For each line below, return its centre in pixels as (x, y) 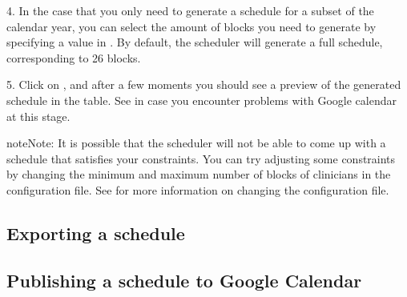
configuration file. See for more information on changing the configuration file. (198, 189)
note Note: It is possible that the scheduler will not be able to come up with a (196, 143)
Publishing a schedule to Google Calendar (184, 280)
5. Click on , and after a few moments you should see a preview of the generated (204, 84)
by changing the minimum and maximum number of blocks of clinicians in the (199, 174)
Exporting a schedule (96, 233)
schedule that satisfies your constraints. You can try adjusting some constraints (201, 158)
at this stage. (38, 116)
